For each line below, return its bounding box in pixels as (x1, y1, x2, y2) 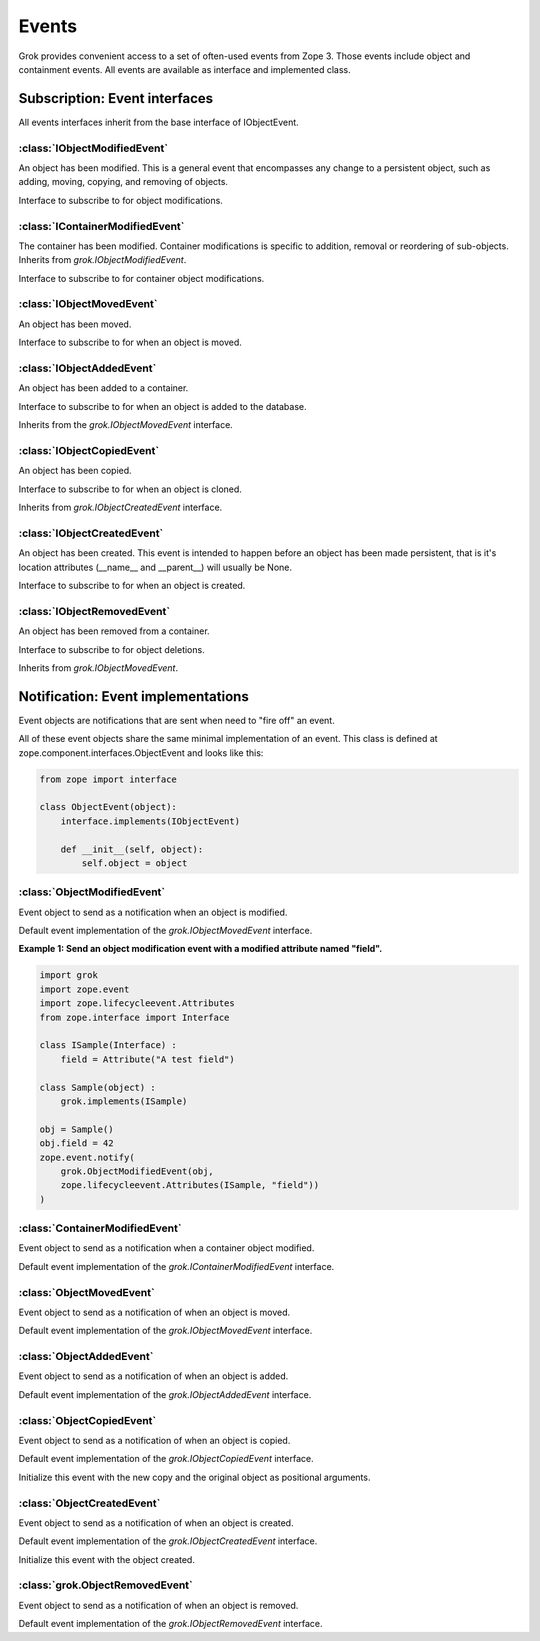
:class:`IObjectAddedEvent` (18, 361, 157, 375)
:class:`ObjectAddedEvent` (18, 1350, 154, 1364)
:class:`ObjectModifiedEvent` (18, 885, 166, 899)
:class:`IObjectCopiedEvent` (18, 443, 160, 457)
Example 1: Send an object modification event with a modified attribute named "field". (18, 943, 383, 955)
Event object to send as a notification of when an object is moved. (18, 1306, 291, 1318)
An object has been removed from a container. (18, 625, 210, 637)
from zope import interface (39, 773, 177, 785)
